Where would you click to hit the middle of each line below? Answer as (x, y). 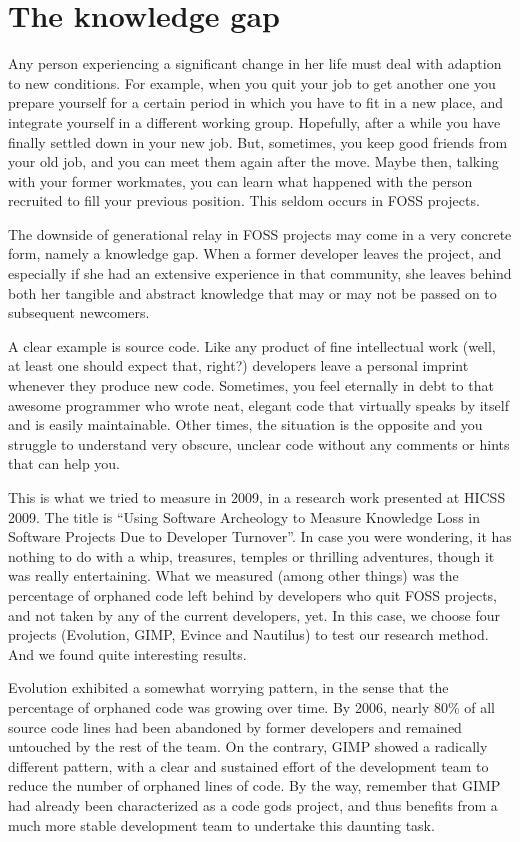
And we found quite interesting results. (127, 653)
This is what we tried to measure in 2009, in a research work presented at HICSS (257, 497)
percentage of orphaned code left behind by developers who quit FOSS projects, (252, 594)
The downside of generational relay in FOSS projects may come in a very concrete (260, 233)
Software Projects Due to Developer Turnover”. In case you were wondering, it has (260, 536)
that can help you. (64, 463)
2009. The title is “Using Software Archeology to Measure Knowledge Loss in (244, 516)
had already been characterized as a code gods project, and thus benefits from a (253, 804)
